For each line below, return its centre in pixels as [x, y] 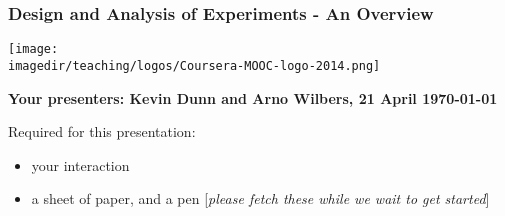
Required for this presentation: [102, 131]
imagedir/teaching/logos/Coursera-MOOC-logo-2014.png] [194, 65]
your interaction [80, 164]
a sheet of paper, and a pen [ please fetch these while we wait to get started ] [260, 198]
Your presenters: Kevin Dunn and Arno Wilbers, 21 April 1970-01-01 [253, 97]
